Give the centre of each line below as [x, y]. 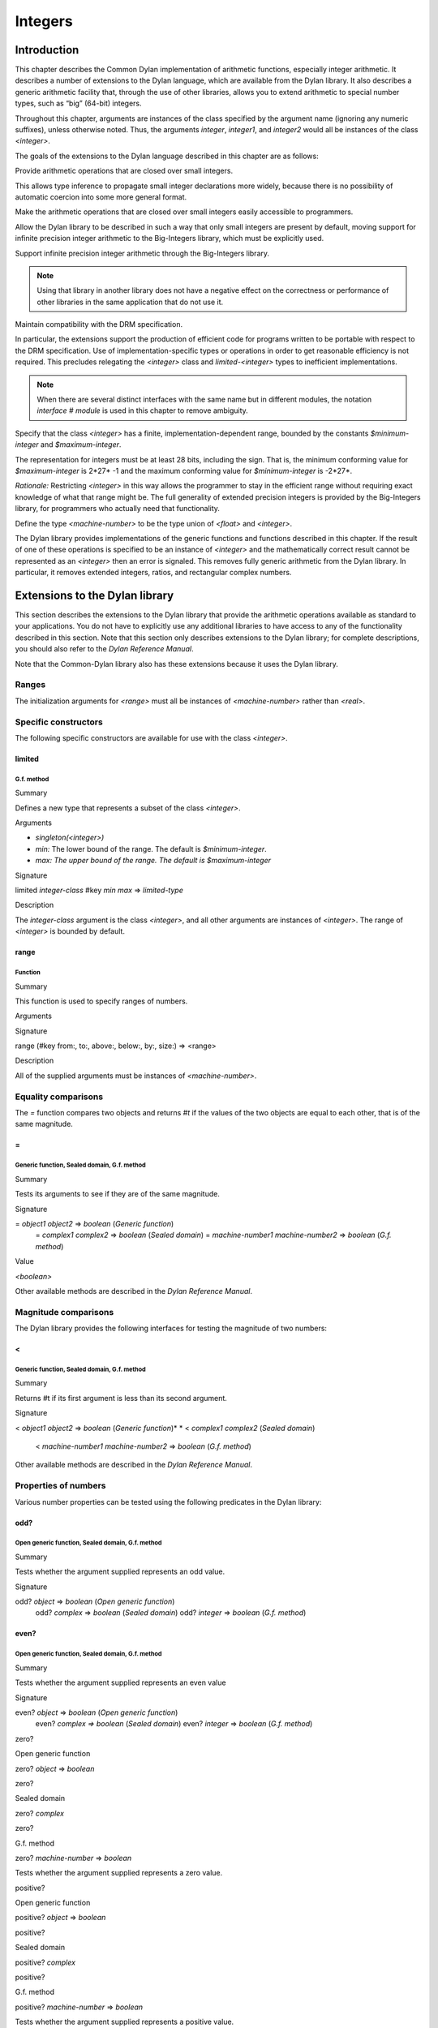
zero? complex [40, 1813]
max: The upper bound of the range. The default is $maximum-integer [153, 861]
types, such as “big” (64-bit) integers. [78, 103]
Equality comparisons [59, 1097]
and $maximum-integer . [81, 445]
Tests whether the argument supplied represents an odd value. [120, 1572]
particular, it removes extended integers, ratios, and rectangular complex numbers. [153, 573]
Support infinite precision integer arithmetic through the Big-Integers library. [142, 253]
